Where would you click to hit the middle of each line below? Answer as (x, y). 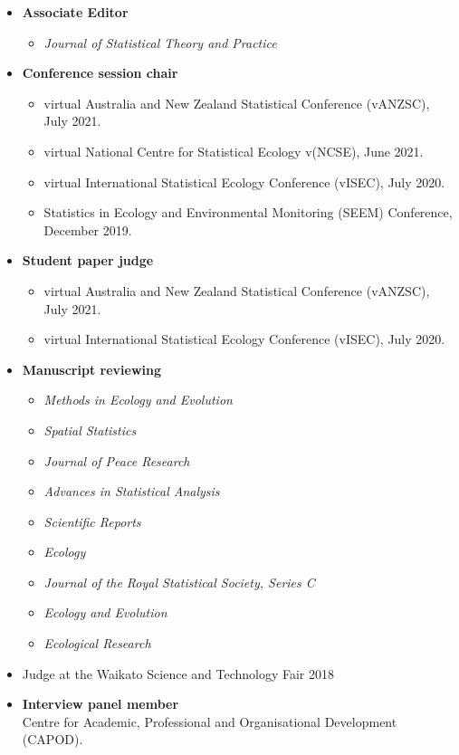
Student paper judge (88, 260)
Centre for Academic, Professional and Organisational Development (210, 721)
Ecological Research (97, 643)
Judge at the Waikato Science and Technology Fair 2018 (178, 673)
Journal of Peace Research (117, 460)
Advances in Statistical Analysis (132, 491)
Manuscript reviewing (91, 369)
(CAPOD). (53, 739)
